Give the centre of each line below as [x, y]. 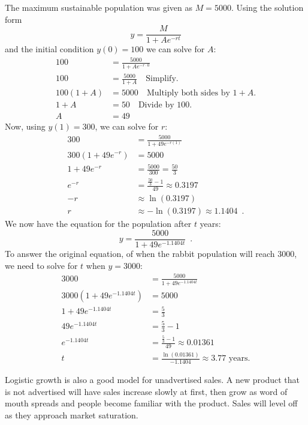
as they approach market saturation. [72, 415]
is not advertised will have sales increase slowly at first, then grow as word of [146, 391]
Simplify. [162, 79]
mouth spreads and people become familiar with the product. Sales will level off [151, 403]
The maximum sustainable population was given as [99, 7]
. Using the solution [267, 7]
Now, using [25, 126]
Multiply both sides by [188, 93]
